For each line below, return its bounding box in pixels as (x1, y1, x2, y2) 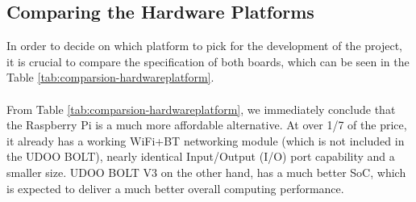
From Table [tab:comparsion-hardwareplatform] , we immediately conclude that (6, 100, 396, 117)
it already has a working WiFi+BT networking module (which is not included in (6, 132, 405, 149)
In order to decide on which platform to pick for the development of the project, (6, 37, 402, 54)
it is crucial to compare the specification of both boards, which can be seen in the (6, 53, 410, 69)
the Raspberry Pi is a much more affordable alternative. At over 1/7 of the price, (6, 116, 407, 133)
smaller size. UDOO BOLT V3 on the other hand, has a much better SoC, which (6, 163, 406, 180)
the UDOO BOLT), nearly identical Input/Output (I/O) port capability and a (6, 148, 395, 165)
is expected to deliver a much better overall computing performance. (6, 179, 344, 196)
